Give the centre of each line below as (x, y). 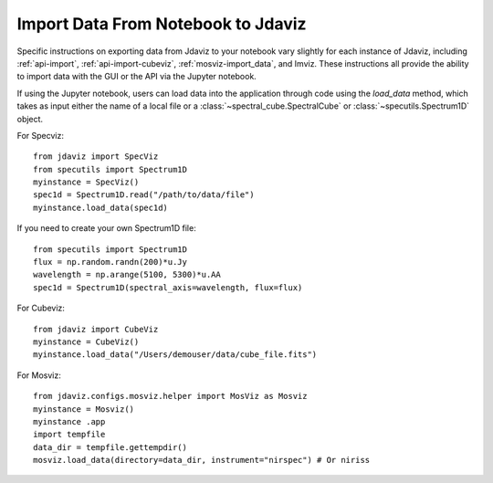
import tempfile (69, 435)
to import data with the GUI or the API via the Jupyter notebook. (137, 77)
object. (30, 119)
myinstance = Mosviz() (84, 409)
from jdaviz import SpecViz (96, 157)
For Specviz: (40, 135)
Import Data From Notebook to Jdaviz (162, 24)
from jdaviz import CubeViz (96, 329)
